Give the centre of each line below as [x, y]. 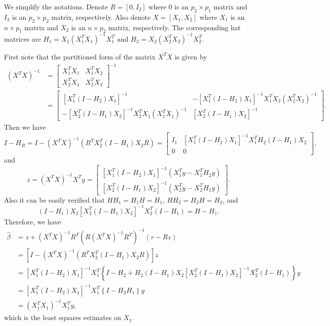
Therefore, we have [33, 221]
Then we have [25, 127]
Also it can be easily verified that [54, 199]
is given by [191, 56]
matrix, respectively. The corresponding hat [174, 27]
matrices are [23, 38]
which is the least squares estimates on [63, 317]
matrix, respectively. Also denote [101, 17]
